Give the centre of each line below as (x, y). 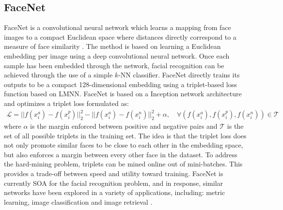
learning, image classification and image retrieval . (78, 202)
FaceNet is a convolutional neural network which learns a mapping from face (118, 27)
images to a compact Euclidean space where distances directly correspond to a (120, 37)
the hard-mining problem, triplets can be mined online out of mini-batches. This (123, 164)
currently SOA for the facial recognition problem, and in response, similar (114, 183)
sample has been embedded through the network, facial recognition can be (114, 65)
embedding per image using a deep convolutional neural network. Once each (117, 55)
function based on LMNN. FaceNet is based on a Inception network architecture (123, 94)
